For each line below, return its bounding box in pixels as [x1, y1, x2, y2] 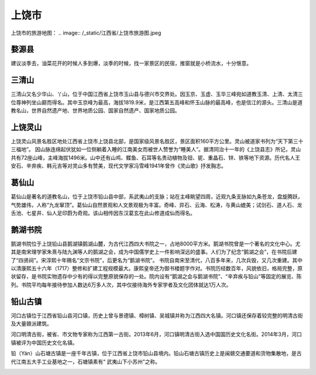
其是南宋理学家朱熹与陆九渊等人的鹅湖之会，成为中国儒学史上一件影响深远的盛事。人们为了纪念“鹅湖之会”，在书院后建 [11, 248, 298, 255]
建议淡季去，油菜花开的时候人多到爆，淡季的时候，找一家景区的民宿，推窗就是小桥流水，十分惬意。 [11, 60, 252, 67]
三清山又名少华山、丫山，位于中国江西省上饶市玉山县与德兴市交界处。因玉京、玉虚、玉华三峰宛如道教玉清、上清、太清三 [11, 91, 303, 98]
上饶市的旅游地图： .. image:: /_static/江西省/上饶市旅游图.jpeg [11, 29, 162, 36]
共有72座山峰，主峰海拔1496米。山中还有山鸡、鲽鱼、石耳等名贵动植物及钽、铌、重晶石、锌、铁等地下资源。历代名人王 [11, 154, 301, 161]
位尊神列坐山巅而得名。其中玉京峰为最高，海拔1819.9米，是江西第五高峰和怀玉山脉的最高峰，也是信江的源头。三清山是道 [11, 98, 303, 105]
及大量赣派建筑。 [11, 320, 52, 328]
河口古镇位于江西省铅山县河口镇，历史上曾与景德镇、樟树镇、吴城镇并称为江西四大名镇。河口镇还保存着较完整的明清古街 [11, 312, 303, 319]
